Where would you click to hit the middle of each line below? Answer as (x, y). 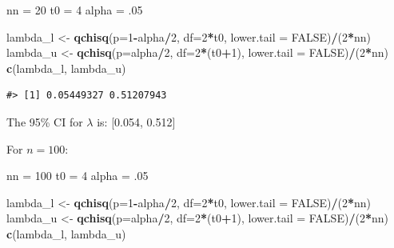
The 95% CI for (45, 121)
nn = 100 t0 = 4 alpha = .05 (78, 176)
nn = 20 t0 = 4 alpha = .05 (75, 10)
